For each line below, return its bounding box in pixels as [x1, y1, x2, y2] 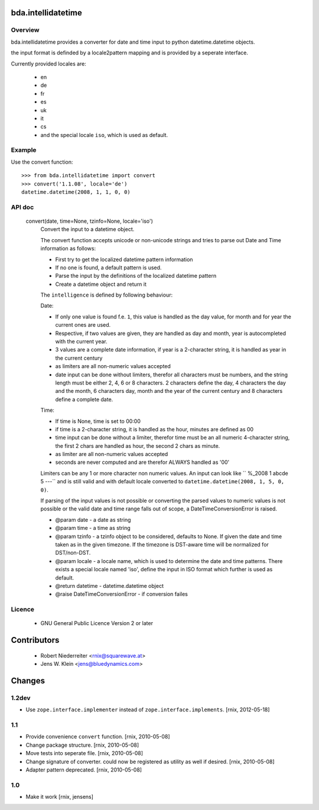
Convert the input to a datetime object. [40, 226, 135, 233]
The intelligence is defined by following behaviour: [40, 291, 173, 298]
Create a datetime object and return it [55, 281, 147, 288]
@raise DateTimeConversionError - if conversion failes [55, 591, 188, 598]
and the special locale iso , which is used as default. [40, 131, 168, 138]
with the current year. [55, 338, 108, 345]
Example [11, 146, 37, 154]
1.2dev [11, 694, 31, 702]
